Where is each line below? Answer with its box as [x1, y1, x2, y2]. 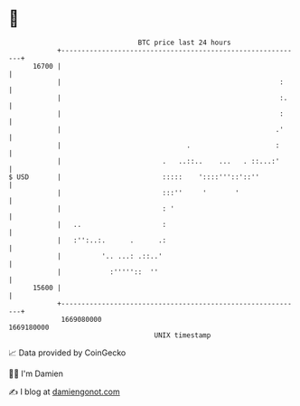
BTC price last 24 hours [137, 38, 231, 47]
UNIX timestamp [154, 330, 211, 340]
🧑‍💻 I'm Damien [8, 368, 64, 379]
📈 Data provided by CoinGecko [8, 347, 127, 358]
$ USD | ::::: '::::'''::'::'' [8, 172, 259, 182]
